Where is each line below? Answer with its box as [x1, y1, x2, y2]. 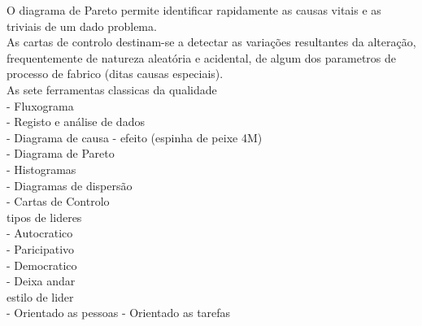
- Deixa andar [7, 272, 76, 289]
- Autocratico [7, 224, 73, 241]
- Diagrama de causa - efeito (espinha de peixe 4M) [7, 128, 263, 146]
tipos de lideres [7, 208, 82, 225]
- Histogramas [7, 160, 76, 177]
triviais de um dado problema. [7, 17, 157, 34]
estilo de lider [7, 288, 74, 305]
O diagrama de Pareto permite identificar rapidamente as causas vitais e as [7, 2, 381, 18]
